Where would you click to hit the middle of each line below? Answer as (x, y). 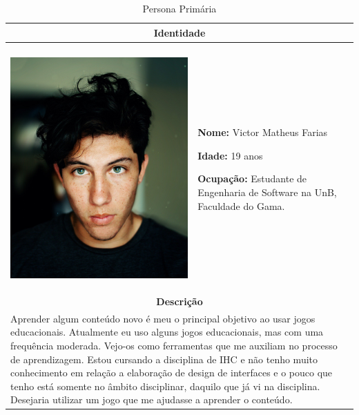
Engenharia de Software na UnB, (267, 192)
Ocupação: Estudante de (252, 178)
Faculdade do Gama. (241, 205)
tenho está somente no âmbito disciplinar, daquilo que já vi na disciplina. (165, 386)
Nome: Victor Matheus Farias (263, 132)
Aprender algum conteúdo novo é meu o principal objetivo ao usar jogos (163, 318)
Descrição (179, 301)
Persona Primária (179, 8)
